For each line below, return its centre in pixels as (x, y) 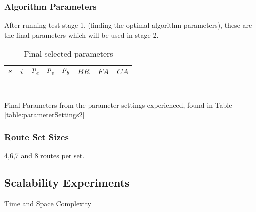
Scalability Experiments (67, 182)
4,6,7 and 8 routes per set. (44, 155)
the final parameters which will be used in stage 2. (81, 35)
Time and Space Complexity (48, 203)
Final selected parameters (68, 54)
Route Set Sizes (36, 137)
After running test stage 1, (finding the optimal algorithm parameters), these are (128, 25)
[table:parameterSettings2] (44, 115)
